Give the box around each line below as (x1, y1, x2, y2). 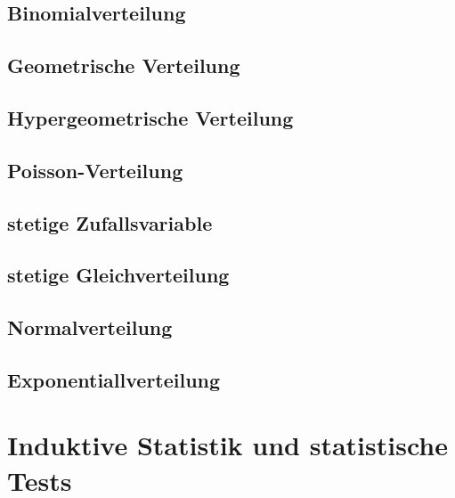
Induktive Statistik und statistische (7, 427, 448, 463)
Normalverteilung (7, 314, 173, 341)
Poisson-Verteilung (7, 156, 183, 184)
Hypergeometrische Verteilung (7, 103, 294, 131)
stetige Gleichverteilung (7, 261, 230, 289)
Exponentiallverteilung (7, 365, 221, 393)
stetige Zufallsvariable (7, 208, 213, 236)
